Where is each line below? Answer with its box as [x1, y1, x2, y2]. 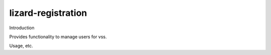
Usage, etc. [9, 43, 34, 49]
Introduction [9, 25, 35, 31]
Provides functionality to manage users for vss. [9, 34, 107, 40]
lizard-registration [9, 7, 87, 18]
